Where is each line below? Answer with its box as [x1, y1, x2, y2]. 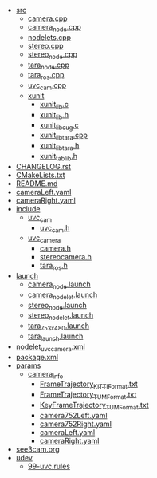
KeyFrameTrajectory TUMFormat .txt [39, 400, 149, 412]
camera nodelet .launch [27, 290, 98, 301]
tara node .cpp [27, 60, 70, 71]
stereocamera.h [39, 252, 92, 262]
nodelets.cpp [27, 32, 72, 41]
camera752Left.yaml [39, 410, 108, 420]
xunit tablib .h [39, 151, 78, 163]
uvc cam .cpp [27, 81, 67, 92]
